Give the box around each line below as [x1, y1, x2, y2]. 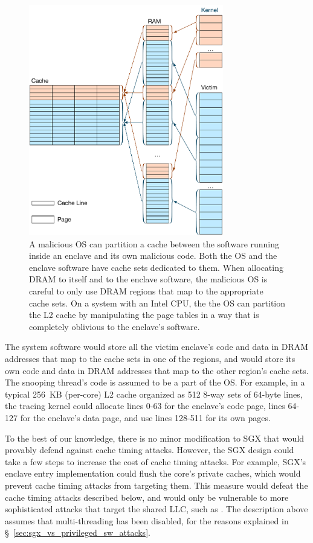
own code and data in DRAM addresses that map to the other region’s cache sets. [5, 364, 309, 376]
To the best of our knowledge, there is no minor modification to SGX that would [5, 431, 305, 444]
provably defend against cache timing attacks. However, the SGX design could [5, 443, 294, 456]
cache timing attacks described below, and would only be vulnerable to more [5, 491, 289, 503]
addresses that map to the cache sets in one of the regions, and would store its [5, 352, 295, 364]
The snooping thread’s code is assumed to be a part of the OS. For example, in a [5, 376, 305, 389]
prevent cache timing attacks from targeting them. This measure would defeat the [5, 478, 308, 491]
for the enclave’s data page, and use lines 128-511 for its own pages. [20, 411, 271, 424]
